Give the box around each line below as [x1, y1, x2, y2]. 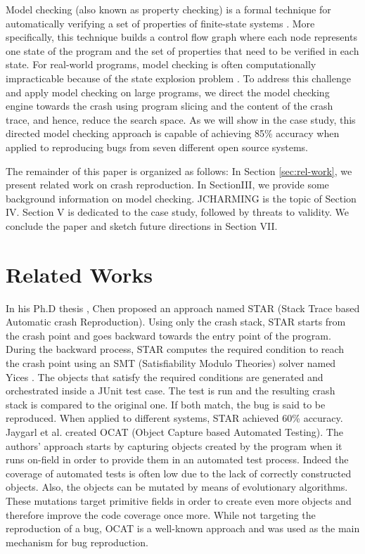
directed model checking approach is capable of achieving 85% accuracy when [6, 126, 340, 141]
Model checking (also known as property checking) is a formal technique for [6, 2, 331, 16]
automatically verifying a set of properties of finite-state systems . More [6, 15, 315, 30]
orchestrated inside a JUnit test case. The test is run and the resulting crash [6, 383, 335, 398]
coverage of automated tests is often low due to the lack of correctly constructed [6, 465, 352, 480]
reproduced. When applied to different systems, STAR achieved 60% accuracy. [6, 411, 343, 425]
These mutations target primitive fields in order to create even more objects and [6, 493, 352, 508]
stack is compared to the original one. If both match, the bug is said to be [6, 397, 326, 411]
